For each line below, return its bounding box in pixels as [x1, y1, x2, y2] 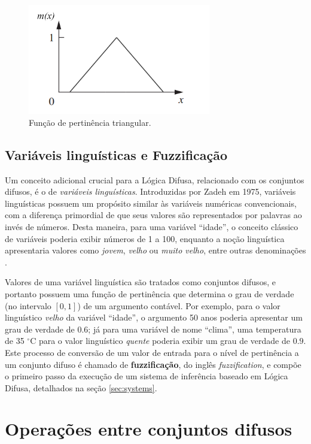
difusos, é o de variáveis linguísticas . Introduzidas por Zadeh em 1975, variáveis [5, 185, 296, 198]
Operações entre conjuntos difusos [5, 416, 292, 441]
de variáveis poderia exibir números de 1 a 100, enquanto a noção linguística [5, 232, 285, 244]
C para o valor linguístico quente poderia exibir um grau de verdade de [30, 334, 290, 347]
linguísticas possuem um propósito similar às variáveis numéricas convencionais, [5, 197, 297, 209]
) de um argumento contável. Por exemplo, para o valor [77, 299, 280, 312]
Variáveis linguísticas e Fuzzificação [5, 145, 228, 164]
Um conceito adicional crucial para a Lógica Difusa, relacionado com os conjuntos [5, 173, 304, 186]
